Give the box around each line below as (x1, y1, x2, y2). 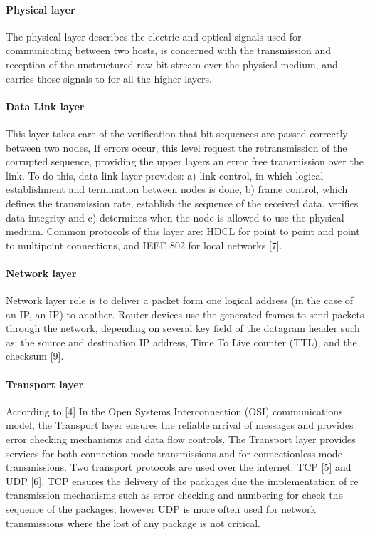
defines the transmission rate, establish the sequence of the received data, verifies (6, 195, 359, 210)
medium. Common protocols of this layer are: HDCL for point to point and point (6, 224, 360, 239)
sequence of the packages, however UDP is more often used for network (6, 502, 316, 516)
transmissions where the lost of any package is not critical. (6, 515, 260, 530)
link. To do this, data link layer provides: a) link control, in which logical (6, 167, 324, 182)
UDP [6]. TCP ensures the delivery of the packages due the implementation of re (6, 473, 359, 488)
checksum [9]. (6, 348, 64, 363)
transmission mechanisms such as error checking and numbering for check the (6, 487, 343, 502)
